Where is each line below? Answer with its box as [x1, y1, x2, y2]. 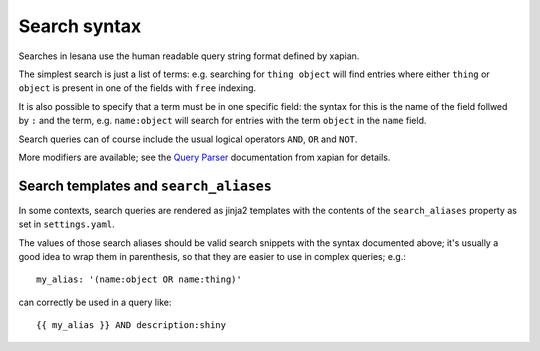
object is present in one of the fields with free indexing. [18, 82, 257, 94]
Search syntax [18, 15, 142, 37]
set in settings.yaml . [18, 218, 115, 230]
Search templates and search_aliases [18, 177, 272, 194]
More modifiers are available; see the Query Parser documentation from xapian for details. [18, 151, 391, 163]
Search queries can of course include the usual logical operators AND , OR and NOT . [18, 133, 358, 145]
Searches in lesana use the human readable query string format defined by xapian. [18, 50, 360, 62]
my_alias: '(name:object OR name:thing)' [36, 274, 242, 285]
